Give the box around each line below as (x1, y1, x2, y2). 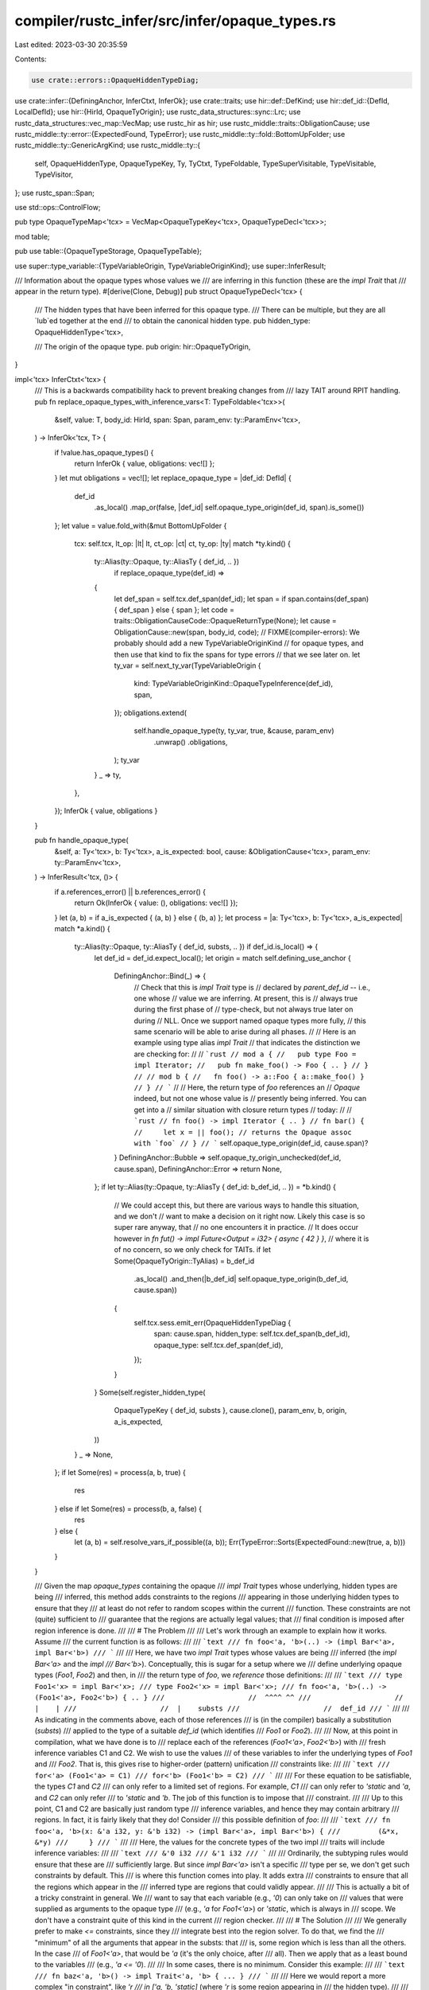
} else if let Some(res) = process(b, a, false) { (54, 1504, 203, 1513)
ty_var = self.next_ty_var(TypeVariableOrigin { (114, 661, 261, 670)
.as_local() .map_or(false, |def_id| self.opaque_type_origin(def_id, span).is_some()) (94, 502, 365, 513)
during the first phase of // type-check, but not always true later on (133, 1005, 354, 1014)
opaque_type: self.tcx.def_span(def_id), (153, 1340, 284, 1349)
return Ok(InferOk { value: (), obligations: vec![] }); (74, 898, 238, 907)
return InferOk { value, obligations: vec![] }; (74, 458, 215, 469)
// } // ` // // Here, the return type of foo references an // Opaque (133, 1083, 361, 1092)
